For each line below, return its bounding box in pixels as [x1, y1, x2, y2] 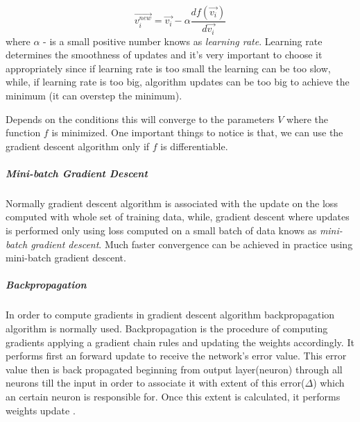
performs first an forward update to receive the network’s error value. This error [6, 348, 347, 363]
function [6, 125, 41, 140]
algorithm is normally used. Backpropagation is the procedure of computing [6, 320, 328, 335]
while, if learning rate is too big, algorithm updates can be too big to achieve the [6, 74, 350, 89]
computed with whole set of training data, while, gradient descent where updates [6, 209, 350, 224]
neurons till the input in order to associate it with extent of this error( [6, 375, 305, 390]
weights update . [6, 403, 76, 417]
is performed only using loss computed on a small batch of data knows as [6, 223, 317, 238]
